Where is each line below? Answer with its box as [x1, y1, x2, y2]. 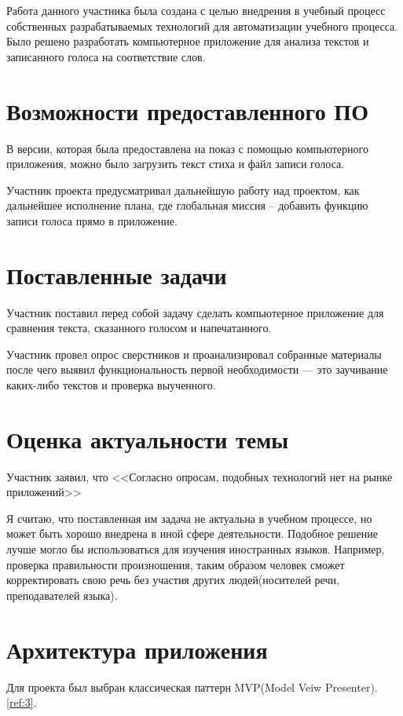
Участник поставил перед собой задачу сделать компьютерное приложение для [6, 304, 384, 320]
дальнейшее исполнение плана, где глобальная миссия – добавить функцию [6, 197, 368, 214]
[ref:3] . [6, 694, 37, 711]
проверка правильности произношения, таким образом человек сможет [6, 556, 345, 572]
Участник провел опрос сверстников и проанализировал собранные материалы [6, 345, 382, 362]
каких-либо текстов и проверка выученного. [6, 376, 216, 393]
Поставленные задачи [6, 258, 227, 290]
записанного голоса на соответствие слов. [6, 48, 206, 64]
